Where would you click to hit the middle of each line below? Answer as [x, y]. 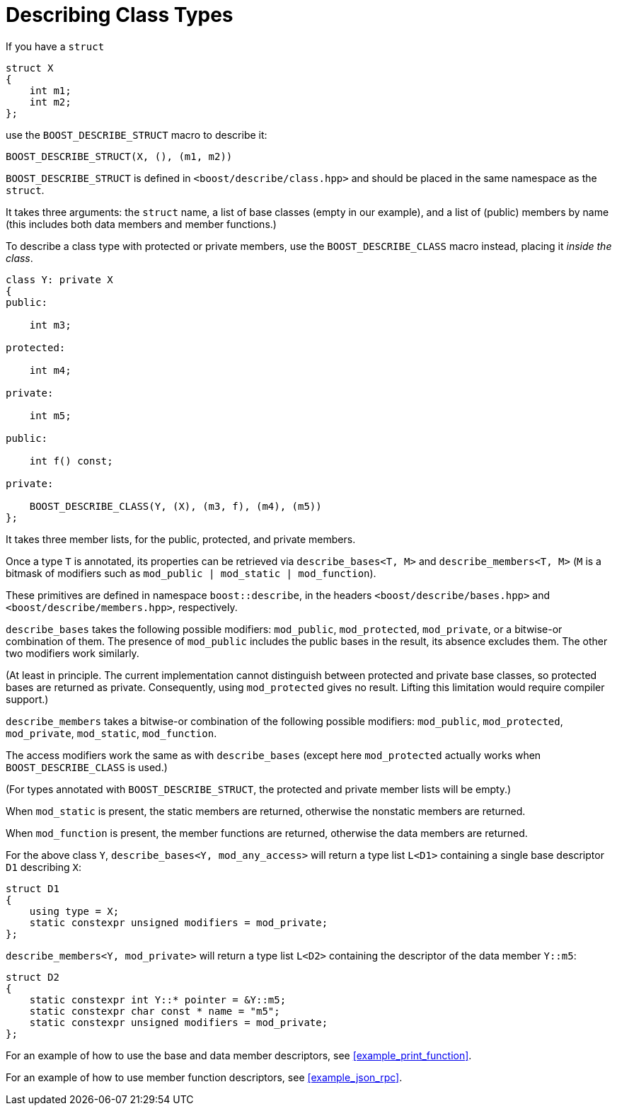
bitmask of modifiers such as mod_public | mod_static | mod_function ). [191, 573]
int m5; [50, 415]
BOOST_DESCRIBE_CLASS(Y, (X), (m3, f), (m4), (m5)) [175, 506]
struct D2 [33, 977]
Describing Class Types [120, 15]
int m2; [50, 102]
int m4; [50, 370]
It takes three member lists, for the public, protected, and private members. [181, 539]
